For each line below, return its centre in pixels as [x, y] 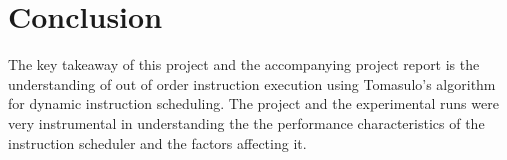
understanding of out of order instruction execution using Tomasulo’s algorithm [252, 83]
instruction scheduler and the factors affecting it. [157, 142]
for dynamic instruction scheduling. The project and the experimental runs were [253, 103]
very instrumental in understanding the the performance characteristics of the [246, 122]
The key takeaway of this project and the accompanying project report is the [244, 64]
